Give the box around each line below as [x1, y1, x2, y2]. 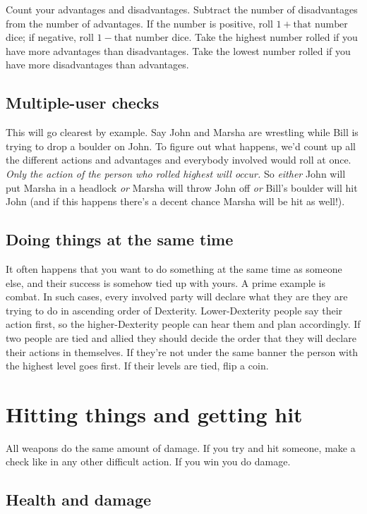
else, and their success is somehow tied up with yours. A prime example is [6, 275, 325, 290]
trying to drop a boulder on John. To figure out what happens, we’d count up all [6, 138, 356, 153]
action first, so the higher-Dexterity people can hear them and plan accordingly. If [6, 317, 361, 331]
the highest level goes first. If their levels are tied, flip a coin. [6, 358, 269, 373]
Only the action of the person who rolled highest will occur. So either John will [6, 166, 346, 180]
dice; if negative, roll [6, 30, 94, 44]
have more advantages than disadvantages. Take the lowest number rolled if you [6, 43, 351, 58]
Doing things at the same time [6, 228, 234, 250]
